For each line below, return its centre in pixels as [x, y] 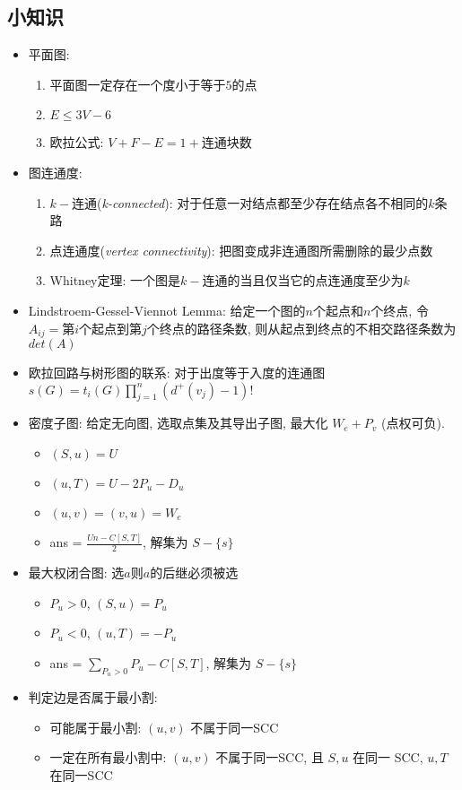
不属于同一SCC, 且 [270, 757]
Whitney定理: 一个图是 [115, 280]
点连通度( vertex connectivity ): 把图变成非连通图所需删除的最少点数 [241, 250]
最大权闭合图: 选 [76, 573]
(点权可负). [413, 423]
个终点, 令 [400, 310]
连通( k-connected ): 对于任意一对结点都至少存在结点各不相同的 [250, 202]
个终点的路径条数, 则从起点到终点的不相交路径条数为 [301, 328]
